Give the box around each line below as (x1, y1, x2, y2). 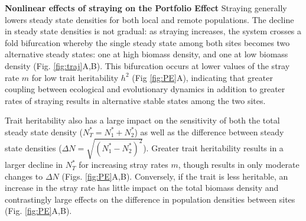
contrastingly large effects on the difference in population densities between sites (5, 193, 295, 205)
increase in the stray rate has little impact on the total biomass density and (5, 181, 279, 194)
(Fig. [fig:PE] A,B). (5, 204, 72, 217)
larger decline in (5, 158, 63, 171)
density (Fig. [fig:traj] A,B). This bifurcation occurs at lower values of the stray (5, 59, 290, 71)
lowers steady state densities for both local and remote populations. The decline (5, 13, 294, 25)
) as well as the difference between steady (134, 125, 284, 138)
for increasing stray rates (79, 158, 168, 171)
